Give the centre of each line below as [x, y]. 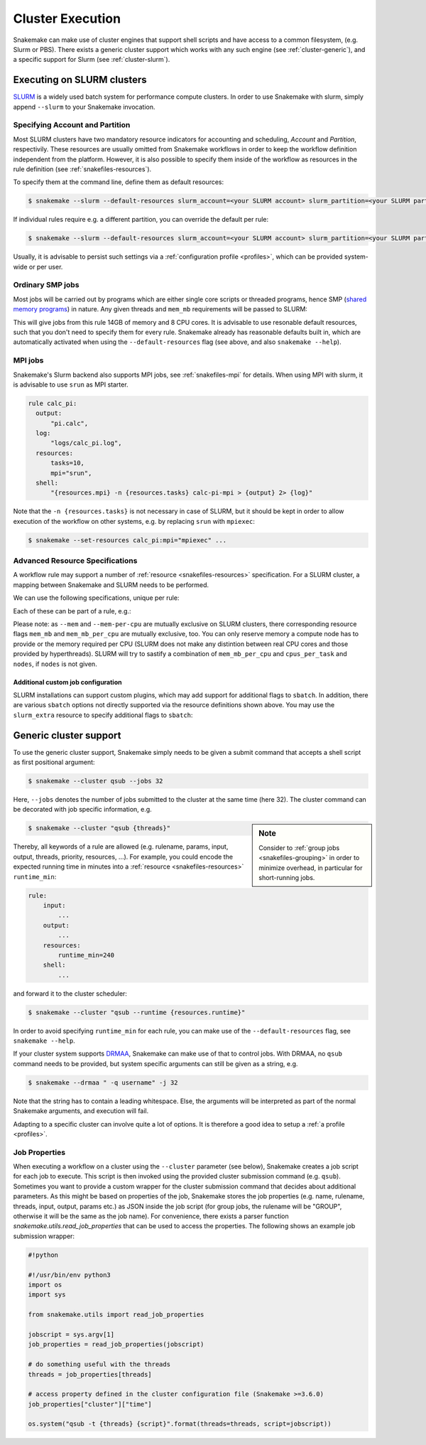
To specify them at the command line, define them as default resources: [119, 182]
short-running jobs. [287, 878]
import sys [47, 1295]
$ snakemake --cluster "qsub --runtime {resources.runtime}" [137, 1012]
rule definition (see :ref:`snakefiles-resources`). [82, 169]
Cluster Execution [67, 18]
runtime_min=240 [86, 955]
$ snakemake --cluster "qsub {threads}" [99, 828]
